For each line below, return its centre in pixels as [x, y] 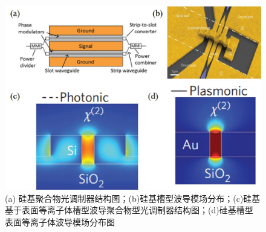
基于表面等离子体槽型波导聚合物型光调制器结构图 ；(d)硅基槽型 [129, 210]
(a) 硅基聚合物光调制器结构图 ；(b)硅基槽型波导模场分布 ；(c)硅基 [133, 198]
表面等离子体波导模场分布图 [60, 221]
